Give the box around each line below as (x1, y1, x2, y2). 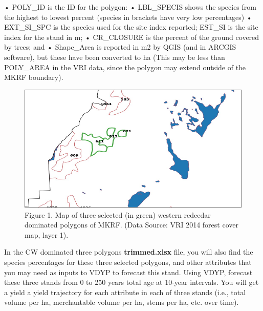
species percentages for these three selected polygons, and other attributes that (4, 256, 252, 267)
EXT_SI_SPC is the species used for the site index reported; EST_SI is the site (4, 22, 258, 32)
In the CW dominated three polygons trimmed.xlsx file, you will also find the (4, 246, 253, 257)
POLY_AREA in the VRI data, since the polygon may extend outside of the (4, 61, 246, 72)
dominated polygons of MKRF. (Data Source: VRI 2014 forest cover (25, 219, 238, 230)
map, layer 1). (25, 229, 69, 240)
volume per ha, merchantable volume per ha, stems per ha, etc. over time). (4, 297, 239, 307)
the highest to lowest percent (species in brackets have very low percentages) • (4, 11, 252, 22)
